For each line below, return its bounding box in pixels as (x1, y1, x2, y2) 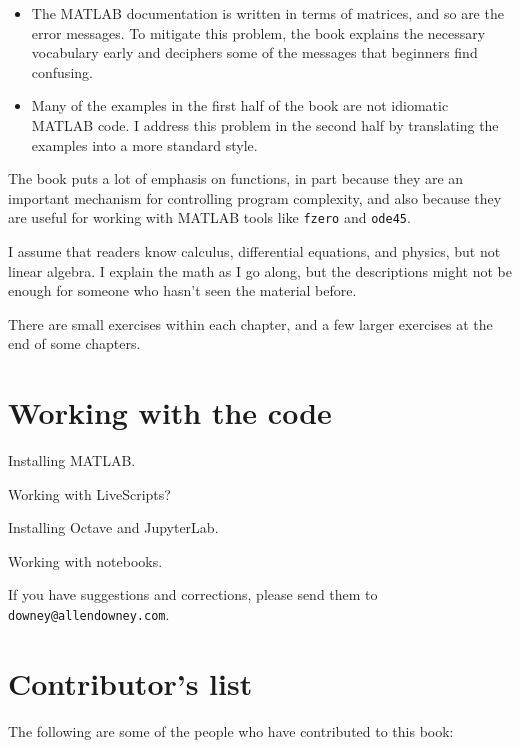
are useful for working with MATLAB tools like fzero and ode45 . (8, 207, 411, 228)
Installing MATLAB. (8, 450, 136, 471)
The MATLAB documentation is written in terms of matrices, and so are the (31, 3, 504, 23)
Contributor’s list (8, 662, 253, 703)
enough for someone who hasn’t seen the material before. (8, 280, 357, 301)
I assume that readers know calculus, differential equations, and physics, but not (8, 241, 501, 261)
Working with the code (8, 392, 332, 433)
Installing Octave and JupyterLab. (8, 517, 219, 538)
